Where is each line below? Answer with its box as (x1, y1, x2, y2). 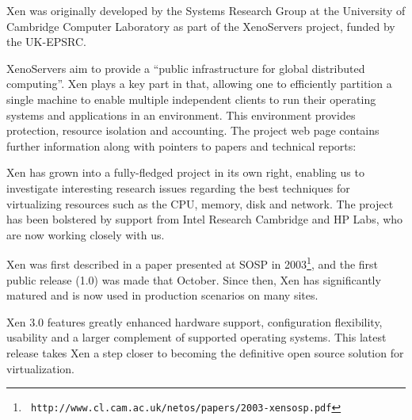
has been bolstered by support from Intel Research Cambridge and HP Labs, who (6, 211, 403, 227)
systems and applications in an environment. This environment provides (6, 106, 356, 123)
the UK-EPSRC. (6, 33, 86, 50)
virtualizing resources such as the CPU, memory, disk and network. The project (6, 195, 394, 212)
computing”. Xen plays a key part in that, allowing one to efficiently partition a (6, 75, 392, 92)
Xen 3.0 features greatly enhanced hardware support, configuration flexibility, (6, 313, 383, 330)
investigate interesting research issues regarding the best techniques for (6, 179, 350, 196)
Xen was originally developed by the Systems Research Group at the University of (6, 2, 406, 18)
